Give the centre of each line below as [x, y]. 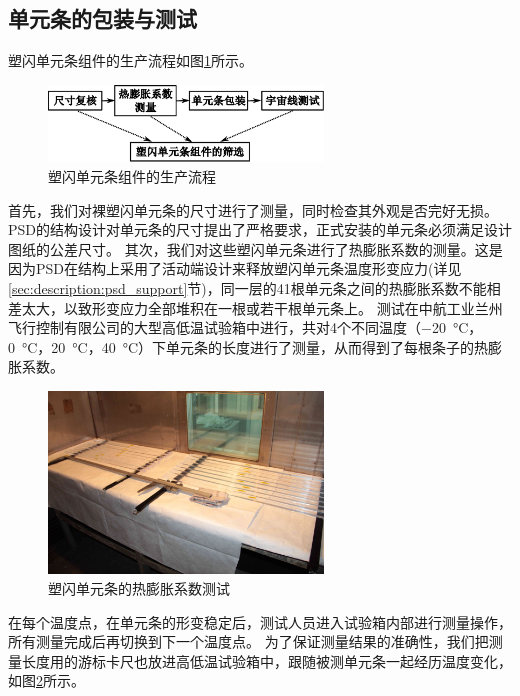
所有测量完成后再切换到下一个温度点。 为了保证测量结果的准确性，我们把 [248, 641]
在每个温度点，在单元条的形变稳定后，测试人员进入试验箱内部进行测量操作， [260, 621]
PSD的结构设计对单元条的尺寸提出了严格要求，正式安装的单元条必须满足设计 [260, 229]
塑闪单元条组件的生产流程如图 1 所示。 [130, 60]
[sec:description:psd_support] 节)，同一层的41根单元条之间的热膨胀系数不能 [247, 287]
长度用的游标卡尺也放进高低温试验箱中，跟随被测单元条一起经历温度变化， [266, 660]
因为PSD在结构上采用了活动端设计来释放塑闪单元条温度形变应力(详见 [235, 268]
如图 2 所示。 [46, 680]
